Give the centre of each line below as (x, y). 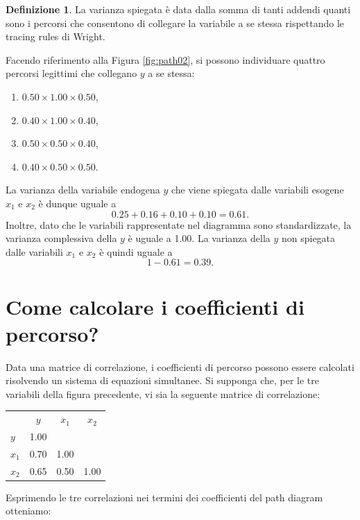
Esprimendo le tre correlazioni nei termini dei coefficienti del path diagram (164, 497)
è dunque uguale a (77, 203)
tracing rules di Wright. (55, 36)
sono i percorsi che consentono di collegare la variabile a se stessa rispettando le (175, 23)
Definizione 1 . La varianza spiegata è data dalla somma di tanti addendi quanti (178, 9)
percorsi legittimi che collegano (71, 73)
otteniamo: (28, 511)
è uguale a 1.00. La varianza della (199, 238)
